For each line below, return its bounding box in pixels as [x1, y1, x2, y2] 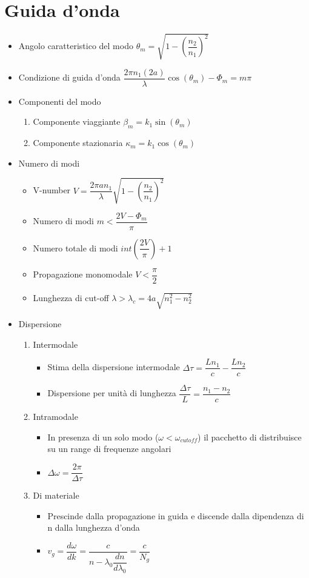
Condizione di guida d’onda [18, 71, 121, 84]
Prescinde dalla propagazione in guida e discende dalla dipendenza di [47, 509, 304, 522]
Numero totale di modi [33, 241, 118, 254]
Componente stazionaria [33, 136, 123, 149]
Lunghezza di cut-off [33, 291, 109, 304]
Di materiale [33, 489, 79, 502]
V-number [33, 184, 71, 196]
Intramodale [33, 410, 78, 423]
